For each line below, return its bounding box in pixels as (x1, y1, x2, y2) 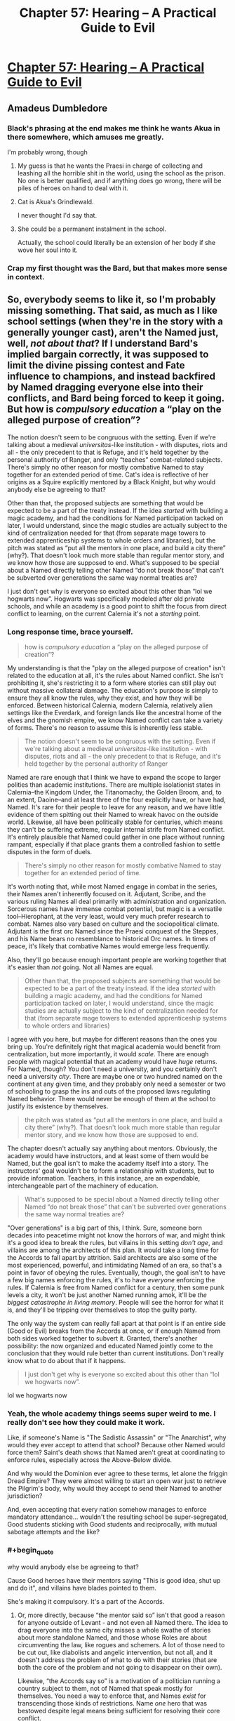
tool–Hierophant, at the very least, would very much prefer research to (7, 912, 210, 920)
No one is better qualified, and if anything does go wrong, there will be (17, 176, 222, 185)
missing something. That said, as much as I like (7, 305, 218, 317)
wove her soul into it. (17, 246, 79, 254)
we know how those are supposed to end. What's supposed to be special (7, 558, 220, 566)
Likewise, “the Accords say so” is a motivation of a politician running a (17, 1676, 221, 1685)
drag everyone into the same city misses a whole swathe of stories (17, 1626, 211, 1634)
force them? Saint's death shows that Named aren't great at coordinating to (7, 1448, 226, 1457)
